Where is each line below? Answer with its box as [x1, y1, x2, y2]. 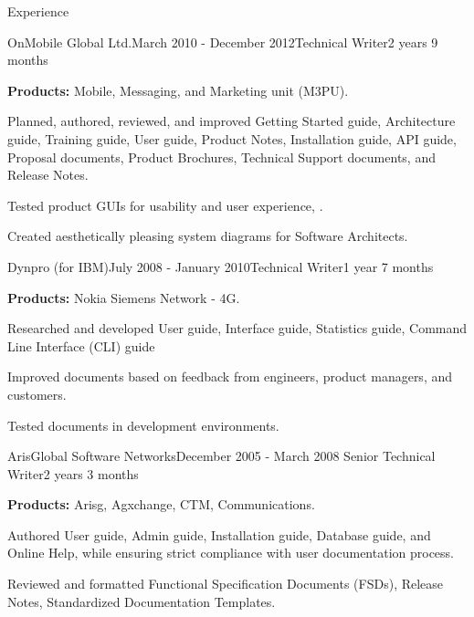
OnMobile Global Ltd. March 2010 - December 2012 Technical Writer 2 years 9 [7, 32, 438, 51]
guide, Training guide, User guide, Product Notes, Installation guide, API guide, [7, 129, 457, 148]
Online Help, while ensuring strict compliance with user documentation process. [7, 543, 454, 562]
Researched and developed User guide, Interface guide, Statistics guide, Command [7, 319, 468, 338]
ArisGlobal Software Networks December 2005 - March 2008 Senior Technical [7, 446, 436, 465]
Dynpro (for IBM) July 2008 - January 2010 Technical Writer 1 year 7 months [7, 256, 434, 276]
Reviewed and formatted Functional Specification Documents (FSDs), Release [7, 574, 444, 593]
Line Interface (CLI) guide [7, 336, 155, 355]
